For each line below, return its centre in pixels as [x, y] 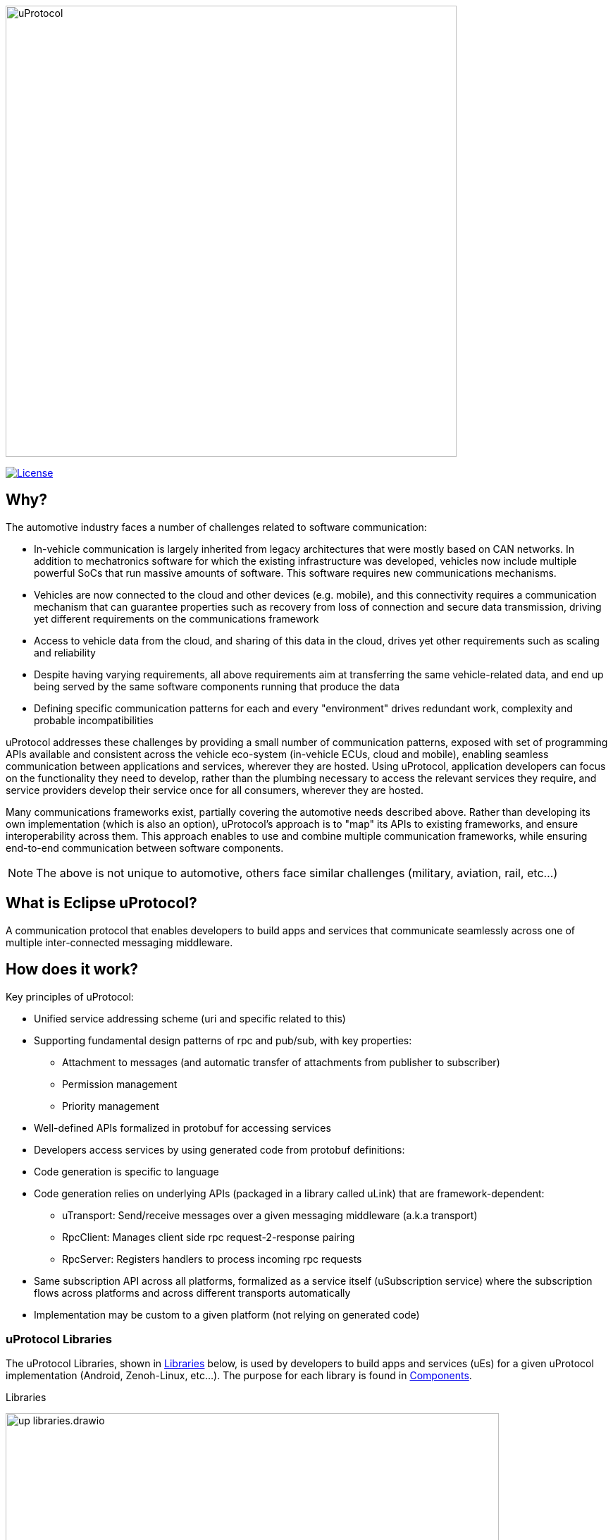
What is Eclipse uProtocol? [101, 903]
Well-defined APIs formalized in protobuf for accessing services [182, 1127]
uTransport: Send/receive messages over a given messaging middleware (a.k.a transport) [270, 1215]
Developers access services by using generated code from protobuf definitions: [219, 1149]
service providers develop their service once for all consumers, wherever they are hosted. [215, 790]
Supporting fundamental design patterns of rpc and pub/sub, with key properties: [223, 1040]
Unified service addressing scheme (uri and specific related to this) [190, 1018]
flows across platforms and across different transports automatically [192, 1292]
